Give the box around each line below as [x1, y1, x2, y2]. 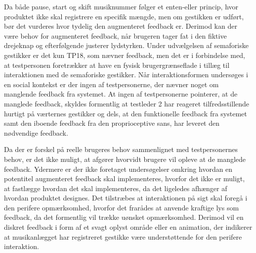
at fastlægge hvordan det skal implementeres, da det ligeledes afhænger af [4, 183, 227, 193]
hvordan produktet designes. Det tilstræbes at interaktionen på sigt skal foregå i [4, 193, 248, 203]
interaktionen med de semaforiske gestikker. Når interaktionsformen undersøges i [4, 69, 248, 80]
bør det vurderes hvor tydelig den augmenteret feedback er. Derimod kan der [4, 21, 237, 31]
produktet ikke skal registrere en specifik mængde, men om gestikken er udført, [4, 11, 244, 21]
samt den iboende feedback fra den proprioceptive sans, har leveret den [4, 118, 219, 128]
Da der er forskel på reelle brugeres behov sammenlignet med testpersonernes [4, 144, 238, 154]
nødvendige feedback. [4, 127, 68, 138]
